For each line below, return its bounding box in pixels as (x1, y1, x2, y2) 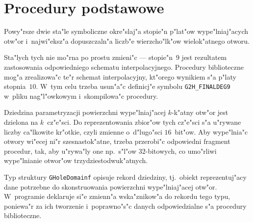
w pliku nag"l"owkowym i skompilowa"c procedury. (4, 90, 158, 101)
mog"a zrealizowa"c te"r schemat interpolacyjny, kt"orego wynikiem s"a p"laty (4, 71, 236, 82)
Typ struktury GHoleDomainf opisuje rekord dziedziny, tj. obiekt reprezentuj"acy (4, 171, 247, 182)
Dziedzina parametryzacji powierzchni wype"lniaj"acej (4, 107, 166, 117)
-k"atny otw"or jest (172, 107, 228, 117)
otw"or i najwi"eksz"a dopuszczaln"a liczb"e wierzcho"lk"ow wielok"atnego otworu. (4, 35, 250, 46)
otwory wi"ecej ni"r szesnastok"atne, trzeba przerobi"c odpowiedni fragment (4, 136, 230, 146)
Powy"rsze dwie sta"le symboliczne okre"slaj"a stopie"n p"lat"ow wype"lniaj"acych (4, 26, 249, 36)
